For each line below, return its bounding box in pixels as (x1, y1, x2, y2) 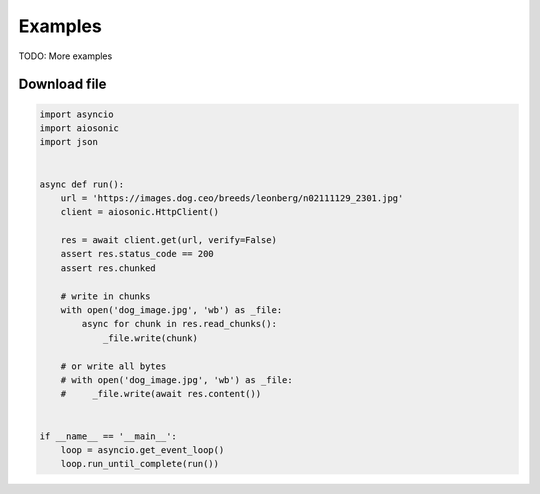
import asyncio (39, 108, 114, 120)
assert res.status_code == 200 (60, 248, 214, 260)
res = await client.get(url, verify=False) (60, 235, 277, 246)
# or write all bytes (60, 360, 167, 372)
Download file (18, 76, 107, 93)
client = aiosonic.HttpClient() (60, 206, 220, 218)
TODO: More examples (18, 50, 113, 62)
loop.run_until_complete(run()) (60, 458, 220, 470)
